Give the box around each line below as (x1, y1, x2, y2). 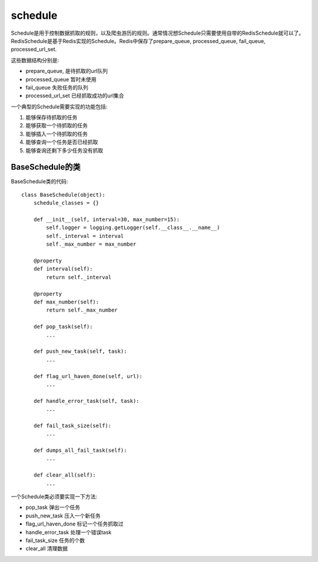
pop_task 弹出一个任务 (25, 504, 81, 511)
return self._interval (46, 274, 112, 280)
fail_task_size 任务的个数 (25, 537, 85, 544)
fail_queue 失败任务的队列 (25, 84, 88, 91)
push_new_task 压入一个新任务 (25, 512, 101, 519)
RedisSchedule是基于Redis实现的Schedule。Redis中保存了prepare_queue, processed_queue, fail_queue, (11, 37, 266, 44)
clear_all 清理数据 (25, 545, 68, 552)
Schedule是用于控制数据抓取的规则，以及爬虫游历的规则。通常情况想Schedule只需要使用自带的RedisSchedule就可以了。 (11, 29, 304, 37)
